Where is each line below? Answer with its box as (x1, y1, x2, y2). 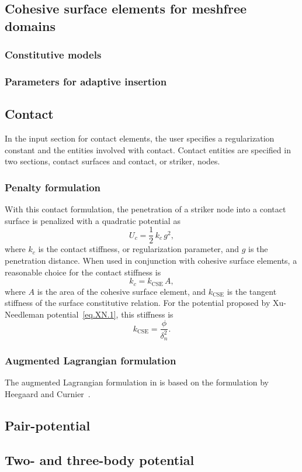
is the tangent (227, 285, 277, 297)
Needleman (5, 308, 44, 320)
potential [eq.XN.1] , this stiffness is (46, 308, 173, 320)
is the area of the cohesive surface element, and (37, 285, 206, 297)
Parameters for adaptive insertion (5, 74, 167, 88)
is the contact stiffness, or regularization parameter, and (38, 243, 239, 255)
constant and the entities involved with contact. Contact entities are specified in (5, 143, 291, 156)
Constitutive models (5, 47, 102, 62)
